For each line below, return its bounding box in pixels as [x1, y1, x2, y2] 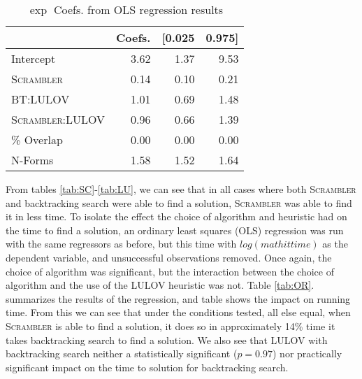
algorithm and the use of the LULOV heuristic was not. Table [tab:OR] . [6, 278, 314, 292]
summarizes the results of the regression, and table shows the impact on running [6, 291, 351, 306]
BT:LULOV [11, 91, 70, 107]
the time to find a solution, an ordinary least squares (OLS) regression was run [6, 222, 344, 237]
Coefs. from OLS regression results [53, 1, 224, 17]
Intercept [11, 50, 56, 66]
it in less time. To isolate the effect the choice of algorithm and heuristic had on [6, 209, 347, 224]
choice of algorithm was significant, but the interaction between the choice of [6, 264, 334, 278]
